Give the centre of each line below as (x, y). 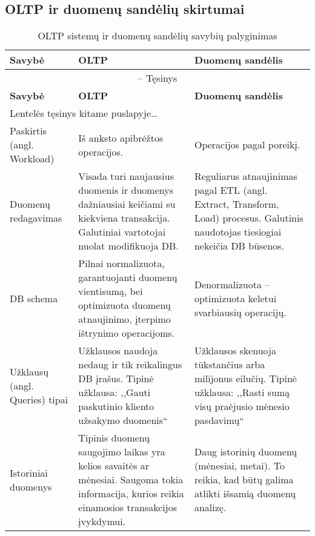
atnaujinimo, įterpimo (124, 319)
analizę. (210, 508)
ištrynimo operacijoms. (127, 333)
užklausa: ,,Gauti (114, 392)
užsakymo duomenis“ (123, 420)
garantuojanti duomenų (128, 277)
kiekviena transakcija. (124, 218)
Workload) (32, 159)
